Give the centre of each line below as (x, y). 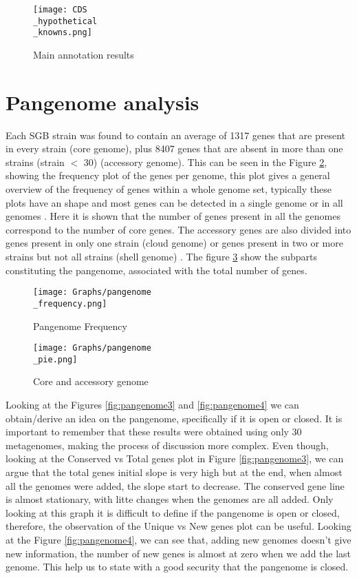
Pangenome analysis (102, 102)
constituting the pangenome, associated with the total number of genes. (156, 270)
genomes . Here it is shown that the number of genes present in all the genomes (173, 216)
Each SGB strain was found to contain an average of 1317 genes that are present (176, 135)
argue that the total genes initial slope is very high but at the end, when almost (174, 472)
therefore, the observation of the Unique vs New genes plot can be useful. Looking (178, 526)
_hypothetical (65, 21)
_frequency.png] (70, 303)
